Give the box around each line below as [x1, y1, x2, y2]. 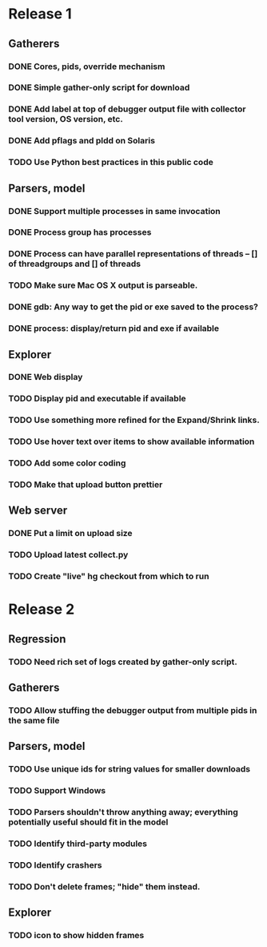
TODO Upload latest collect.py [8, 550, 129, 561]
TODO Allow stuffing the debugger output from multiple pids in [8, 705, 257, 715]
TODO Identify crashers [8, 860, 102, 870]
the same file [8, 715, 60, 726]
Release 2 [8, 600, 75, 619]
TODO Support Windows [8, 785, 106, 796]
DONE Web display [8, 372, 83, 383]
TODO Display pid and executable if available [8, 393, 186, 405]
